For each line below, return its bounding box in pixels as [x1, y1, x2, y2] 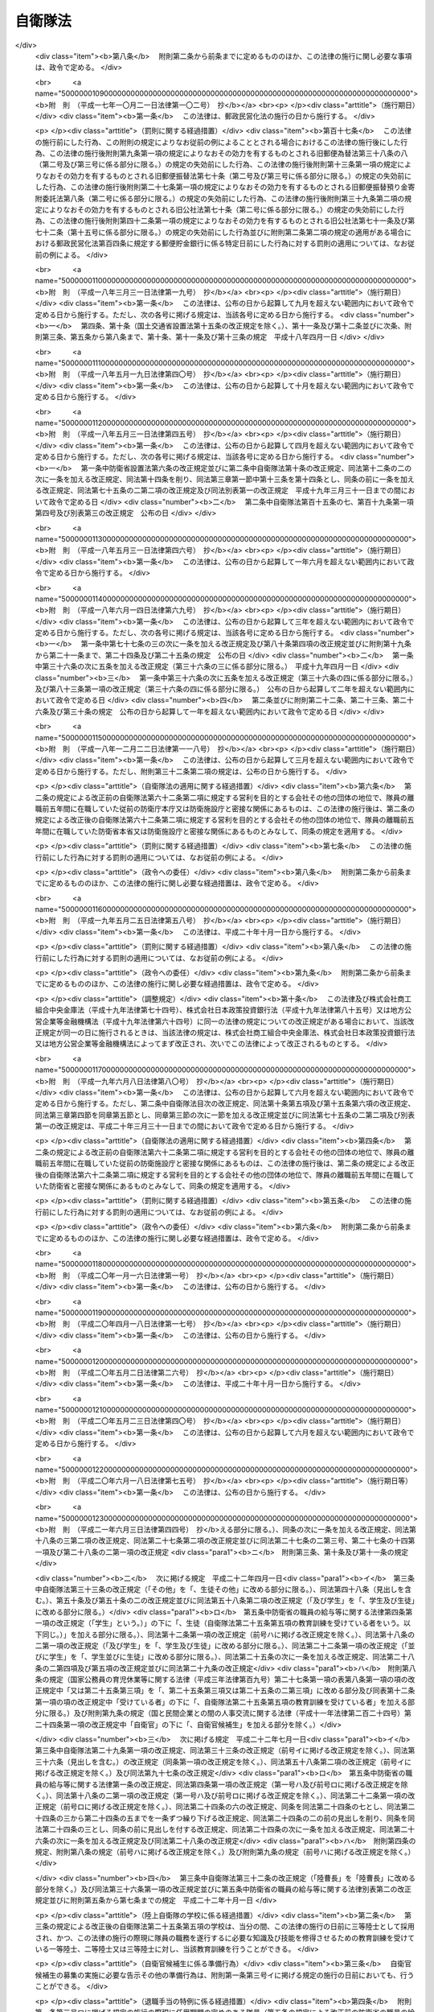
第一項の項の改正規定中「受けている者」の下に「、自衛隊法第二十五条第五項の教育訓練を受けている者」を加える [35, 1697, 408, 1706]
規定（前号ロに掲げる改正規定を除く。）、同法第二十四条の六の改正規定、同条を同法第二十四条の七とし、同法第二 [41, 1802, 416, 1812]
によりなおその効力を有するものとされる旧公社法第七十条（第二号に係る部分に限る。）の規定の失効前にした [41, 205, 398, 215]
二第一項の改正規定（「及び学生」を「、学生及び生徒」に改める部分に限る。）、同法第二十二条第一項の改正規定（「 [35, 1640, 408, 1650]
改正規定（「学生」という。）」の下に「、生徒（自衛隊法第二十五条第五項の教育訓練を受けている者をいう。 [55, 1618, 404, 1628]
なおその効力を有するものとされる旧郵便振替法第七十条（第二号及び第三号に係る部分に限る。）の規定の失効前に [41, 171, 411, 180]
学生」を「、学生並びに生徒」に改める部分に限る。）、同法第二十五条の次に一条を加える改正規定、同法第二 [48, 1652, 401, 1662]
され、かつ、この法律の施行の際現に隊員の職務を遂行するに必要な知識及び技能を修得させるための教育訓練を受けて [35, 1932, 416, 1943]
